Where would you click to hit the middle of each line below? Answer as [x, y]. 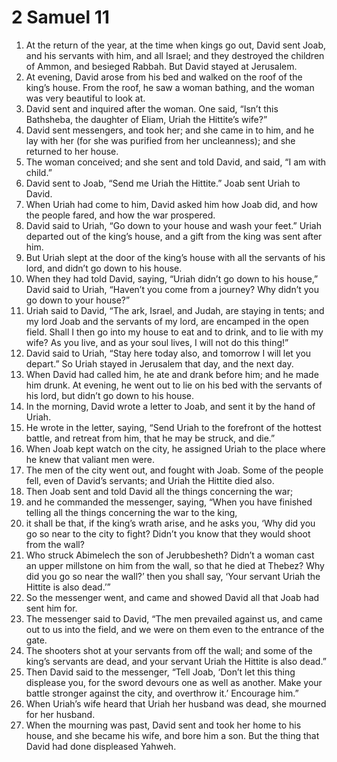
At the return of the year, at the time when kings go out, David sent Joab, [176, 45]
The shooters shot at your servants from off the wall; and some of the [169, 650]
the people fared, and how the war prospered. [120, 215]
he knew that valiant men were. [90, 459]
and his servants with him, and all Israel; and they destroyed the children [175, 55]
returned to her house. [72, 151]
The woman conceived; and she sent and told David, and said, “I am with [176, 162]
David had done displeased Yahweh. [101, 746]
